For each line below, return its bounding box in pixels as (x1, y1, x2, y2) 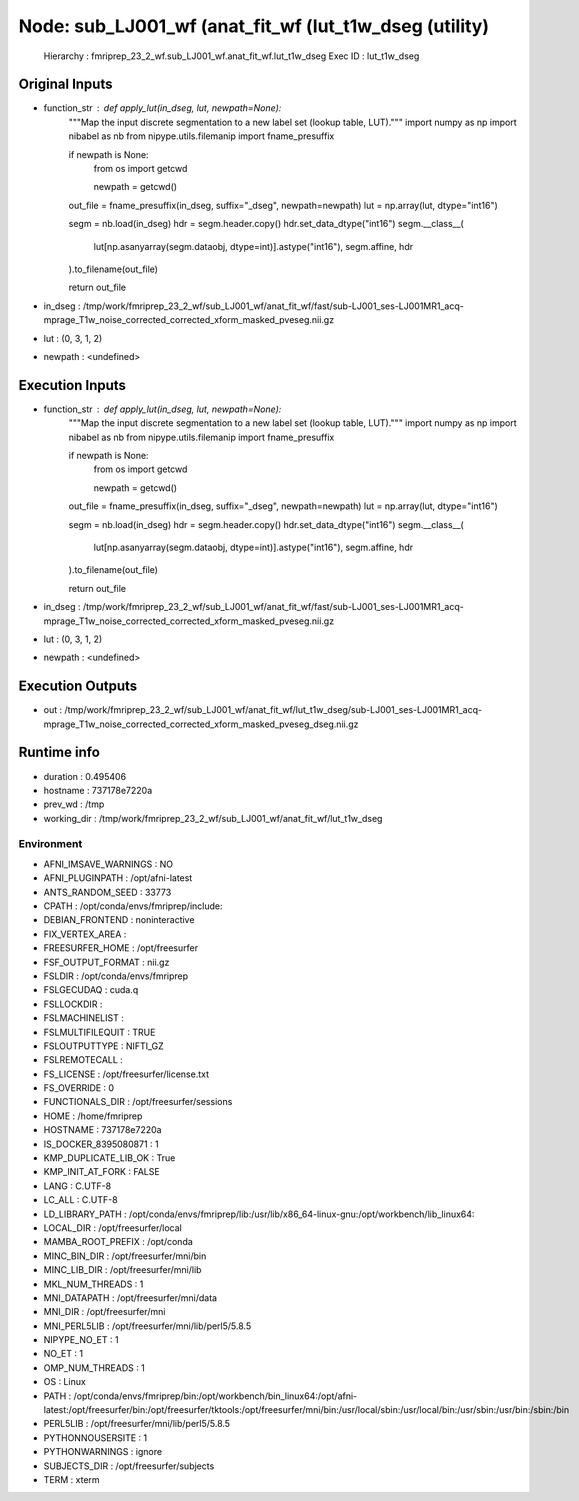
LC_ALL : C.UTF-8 (43, 1194, 119, 1206)
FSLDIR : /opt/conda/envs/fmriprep (43, 970, 189, 982)
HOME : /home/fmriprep (43, 1110, 143, 1122)
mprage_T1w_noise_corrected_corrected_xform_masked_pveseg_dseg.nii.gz (43, 718, 359, 730)
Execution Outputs (18, 678, 138, 695)
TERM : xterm (43, 1474, 100, 1485)
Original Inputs (18, 76, 113, 93)
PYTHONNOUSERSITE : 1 (43, 1431, 148, 1444)
